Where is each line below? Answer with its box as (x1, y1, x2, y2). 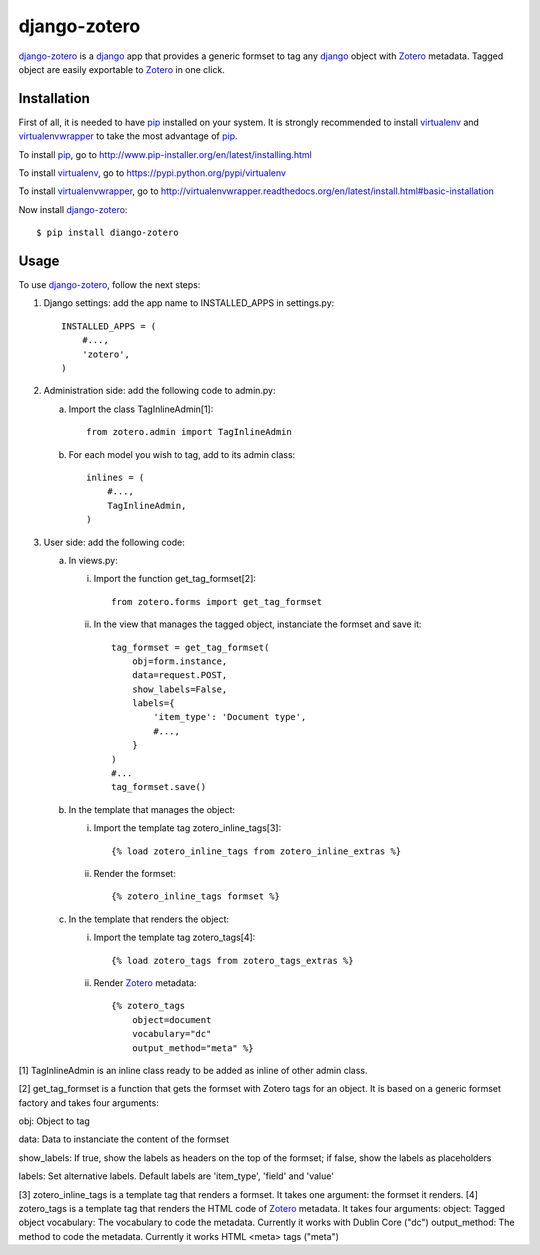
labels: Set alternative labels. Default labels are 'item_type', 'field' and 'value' (18, 1170, 335, 1182)
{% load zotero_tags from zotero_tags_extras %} (111, 955, 354, 966)
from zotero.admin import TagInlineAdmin (86, 426, 292, 438)
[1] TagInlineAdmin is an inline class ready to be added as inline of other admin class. (18, 1064, 369, 1076)
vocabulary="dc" (131, 1028, 212, 1040)
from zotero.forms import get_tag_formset (111, 596, 323, 607)
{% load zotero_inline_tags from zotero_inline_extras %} (111, 845, 402, 857)
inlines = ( (86, 472, 145, 483)
